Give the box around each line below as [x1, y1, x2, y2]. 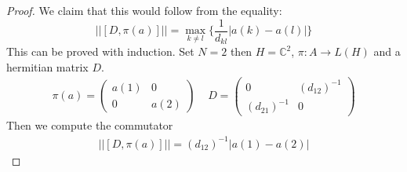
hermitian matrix [6, 58, 89, 75]
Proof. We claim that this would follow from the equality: [6, 2, 282, 18]
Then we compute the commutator [6, 117, 173, 134]
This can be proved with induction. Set [6, 43, 194, 60]
